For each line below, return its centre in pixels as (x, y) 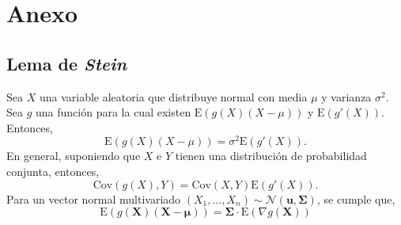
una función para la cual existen (113, 112)
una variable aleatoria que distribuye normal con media (173, 96)
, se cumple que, (356, 198)
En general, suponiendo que (74, 156)
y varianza (346, 96)
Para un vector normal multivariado (94, 198)
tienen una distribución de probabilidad (271, 156)
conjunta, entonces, (53, 172)
